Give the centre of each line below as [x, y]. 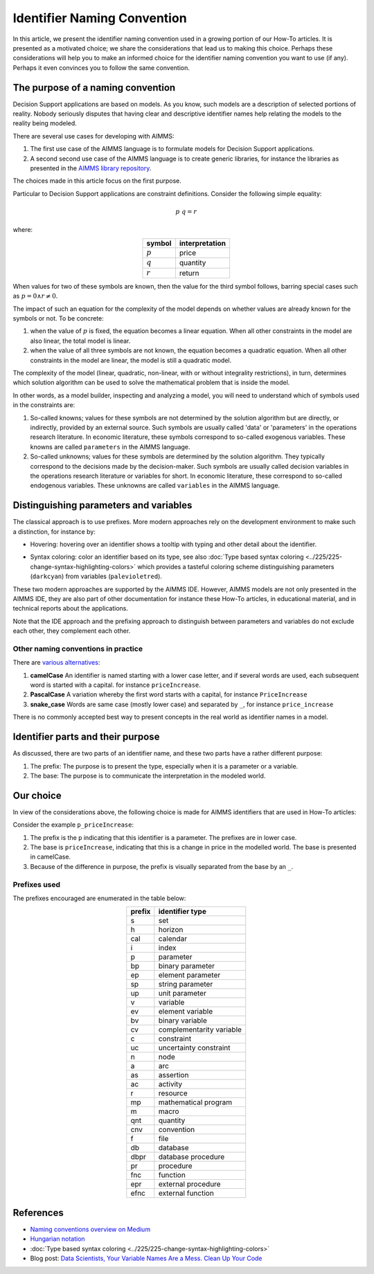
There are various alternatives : [56, 663]
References [38, 1213]
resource [173, 1093]
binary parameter [186, 966]
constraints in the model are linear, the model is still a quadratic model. [131, 360]
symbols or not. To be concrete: [58, 318]
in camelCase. [51, 857]
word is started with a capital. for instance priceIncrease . [115, 685]
